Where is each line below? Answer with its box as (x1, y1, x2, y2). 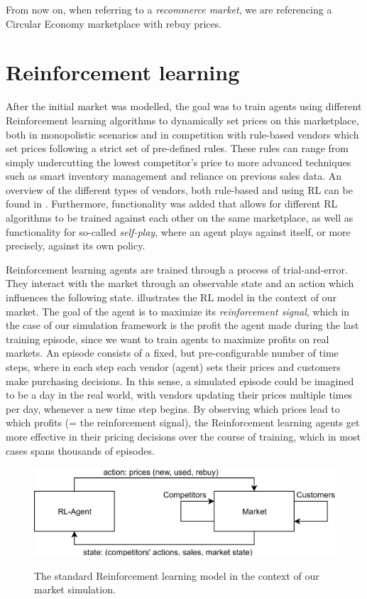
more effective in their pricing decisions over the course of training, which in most (6, 428, 361, 443)
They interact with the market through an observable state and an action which (6, 276, 354, 291)
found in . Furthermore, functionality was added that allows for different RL (6, 196, 338, 211)
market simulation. (34, 582, 116, 597)
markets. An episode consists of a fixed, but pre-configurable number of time (6, 345, 339, 360)
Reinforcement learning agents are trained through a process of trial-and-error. (6, 261, 348, 276)
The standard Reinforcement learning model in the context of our (34, 568, 319, 583)
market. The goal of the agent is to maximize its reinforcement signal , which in (6, 303, 350, 318)
